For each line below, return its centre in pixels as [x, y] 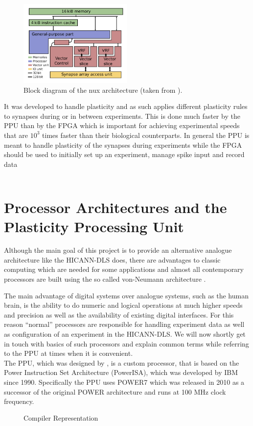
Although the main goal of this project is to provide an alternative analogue [118, 250]
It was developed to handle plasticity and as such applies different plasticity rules [126, 106]
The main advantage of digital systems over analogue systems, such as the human [126, 295]
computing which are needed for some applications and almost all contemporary [124, 269]
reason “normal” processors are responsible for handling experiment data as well [124, 324]
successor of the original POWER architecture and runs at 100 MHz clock [115, 391]
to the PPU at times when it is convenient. [69, 353]
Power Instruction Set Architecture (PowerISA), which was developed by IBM [121, 372]
